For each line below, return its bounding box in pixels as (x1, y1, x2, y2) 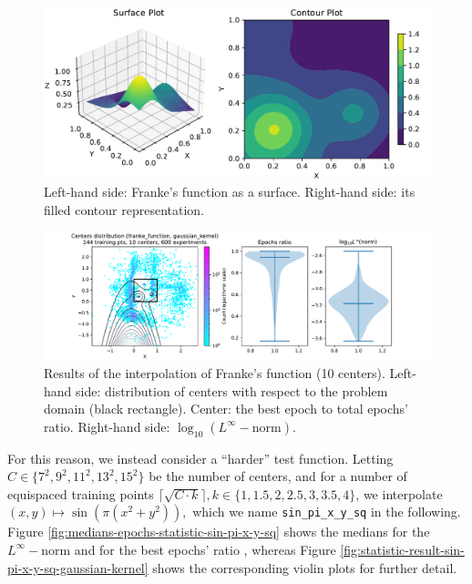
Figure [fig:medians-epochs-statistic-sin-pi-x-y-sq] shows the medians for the (7, 522, 430, 541)
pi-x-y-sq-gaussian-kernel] (7, 558, 149, 577)
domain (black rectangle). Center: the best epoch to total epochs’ (44, 399, 408, 418)
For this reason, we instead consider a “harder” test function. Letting (7, 448, 394, 467)
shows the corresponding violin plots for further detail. (152, 558, 457, 577)
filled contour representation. (44, 200, 204, 219)
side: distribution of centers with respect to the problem (76, 381, 388, 400)
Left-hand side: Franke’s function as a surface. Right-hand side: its (44, 181, 416, 200)
